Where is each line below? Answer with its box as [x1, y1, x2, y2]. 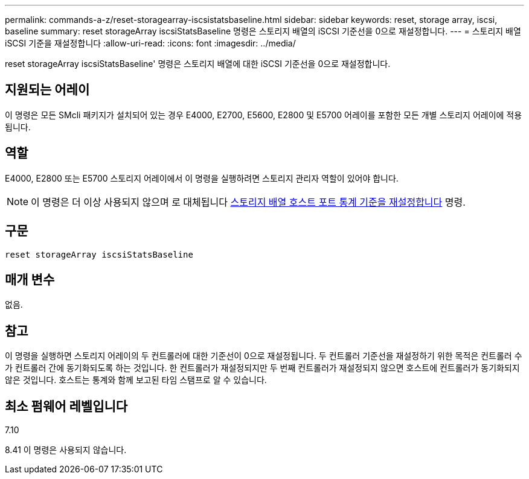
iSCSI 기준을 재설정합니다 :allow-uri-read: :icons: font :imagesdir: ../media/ [5, 38, 296, 48]
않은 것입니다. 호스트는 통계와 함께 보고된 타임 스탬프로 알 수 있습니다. [5, 375, 267, 385]
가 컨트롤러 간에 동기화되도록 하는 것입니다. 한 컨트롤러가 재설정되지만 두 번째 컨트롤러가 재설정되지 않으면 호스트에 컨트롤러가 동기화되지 [5, 363, 520, 373]
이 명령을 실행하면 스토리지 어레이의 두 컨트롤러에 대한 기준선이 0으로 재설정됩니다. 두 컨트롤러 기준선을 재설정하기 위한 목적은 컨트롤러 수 [5, 351, 522, 361]
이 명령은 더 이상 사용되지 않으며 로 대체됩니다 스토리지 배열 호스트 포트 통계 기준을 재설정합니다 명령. [31, 195, 466, 208]
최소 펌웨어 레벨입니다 [5, 398, 128, 414]
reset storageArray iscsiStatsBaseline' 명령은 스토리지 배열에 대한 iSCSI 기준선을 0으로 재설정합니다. [5, 59, 391, 69]
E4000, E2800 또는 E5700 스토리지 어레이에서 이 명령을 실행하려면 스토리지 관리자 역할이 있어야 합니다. [5, 173, 399, 183]
